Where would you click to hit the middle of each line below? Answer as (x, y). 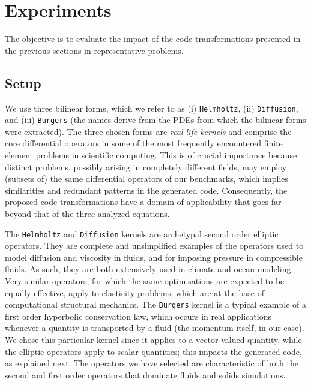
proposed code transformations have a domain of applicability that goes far (143, 202)
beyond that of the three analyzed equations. (87, 213)
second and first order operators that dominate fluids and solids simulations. (145, 375)
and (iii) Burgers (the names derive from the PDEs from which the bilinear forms (155, 120)
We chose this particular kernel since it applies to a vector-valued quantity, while (153, 340)
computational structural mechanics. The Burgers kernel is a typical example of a (155, 304)
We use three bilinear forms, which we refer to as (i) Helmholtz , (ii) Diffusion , (152, 108)
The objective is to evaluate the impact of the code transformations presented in (153, 39)
